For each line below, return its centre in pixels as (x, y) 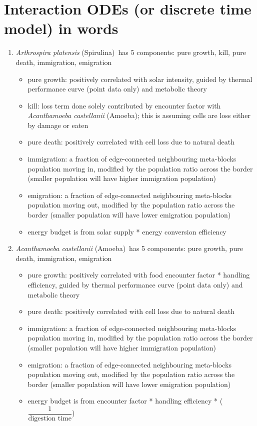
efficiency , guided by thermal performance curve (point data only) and (135, 284)
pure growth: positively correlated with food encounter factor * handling (139, 275)
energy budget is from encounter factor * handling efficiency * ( (125, 401)
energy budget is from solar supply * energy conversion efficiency (127, 231)
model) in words (61, 28)
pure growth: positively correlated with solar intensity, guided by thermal (140, 79)
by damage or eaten (58, 125)
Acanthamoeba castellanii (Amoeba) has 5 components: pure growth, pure (129, 248)
